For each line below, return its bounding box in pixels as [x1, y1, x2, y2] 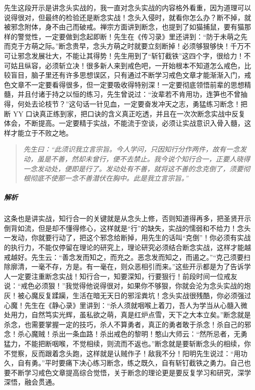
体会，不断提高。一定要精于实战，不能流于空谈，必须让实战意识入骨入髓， [4, 118, 244, 128]
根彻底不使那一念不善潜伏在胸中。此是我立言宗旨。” [23, 173, 188, 183]
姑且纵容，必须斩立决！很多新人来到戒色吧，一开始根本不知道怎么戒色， [10, 60, 244, 70]
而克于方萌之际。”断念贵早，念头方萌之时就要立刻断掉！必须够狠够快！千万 [4, 41, 244, 51]
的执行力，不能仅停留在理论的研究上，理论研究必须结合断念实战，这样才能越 [4, 242, 251, 252]
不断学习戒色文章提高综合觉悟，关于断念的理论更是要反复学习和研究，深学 [10, 367, 251, 377]
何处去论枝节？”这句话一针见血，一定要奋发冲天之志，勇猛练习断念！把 [17, 98, 248, 109]
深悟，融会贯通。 [4, 377, 59, 387]
